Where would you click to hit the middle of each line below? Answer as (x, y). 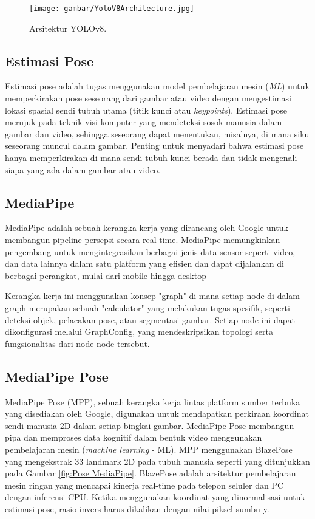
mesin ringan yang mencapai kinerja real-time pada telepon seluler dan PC (144, 485)
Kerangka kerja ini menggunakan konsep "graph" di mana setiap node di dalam (153, 296)
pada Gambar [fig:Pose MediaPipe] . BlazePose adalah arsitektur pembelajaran (151, 473)
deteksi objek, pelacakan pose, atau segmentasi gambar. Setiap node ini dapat (150, 319)
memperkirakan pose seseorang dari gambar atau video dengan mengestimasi (148, 98)
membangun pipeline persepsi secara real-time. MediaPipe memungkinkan (143, 239)
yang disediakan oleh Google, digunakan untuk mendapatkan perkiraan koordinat (157, 414)
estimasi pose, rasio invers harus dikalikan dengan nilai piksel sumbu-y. (137, 508)
